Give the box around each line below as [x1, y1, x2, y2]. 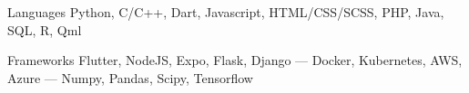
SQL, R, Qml [7, 20, 82, 39]
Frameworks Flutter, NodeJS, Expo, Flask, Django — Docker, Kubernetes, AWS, [7, 51, 463, 70]
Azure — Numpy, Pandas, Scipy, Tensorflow [7, 68, 253, 87]
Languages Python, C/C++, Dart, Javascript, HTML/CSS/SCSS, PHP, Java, [7, 3, 444, 21]
